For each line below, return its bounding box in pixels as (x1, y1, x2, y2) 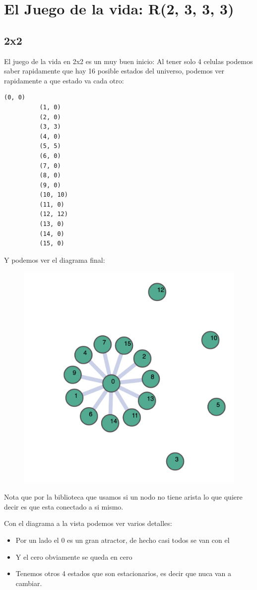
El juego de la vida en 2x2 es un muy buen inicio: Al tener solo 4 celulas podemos (4, 56, 253, 66)
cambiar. (15, 578, 42, 588)
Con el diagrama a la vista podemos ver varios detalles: (4, 518, 172, 528)
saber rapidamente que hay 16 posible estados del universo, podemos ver (4, 66, 224, 76)
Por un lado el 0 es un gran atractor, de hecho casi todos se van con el (15, 535, 230, 545)
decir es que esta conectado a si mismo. (4, 501, 124, 512)
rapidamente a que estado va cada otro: (4, 75, 124, 85)
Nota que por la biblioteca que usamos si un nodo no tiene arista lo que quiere (4, 492, 243, 502)
